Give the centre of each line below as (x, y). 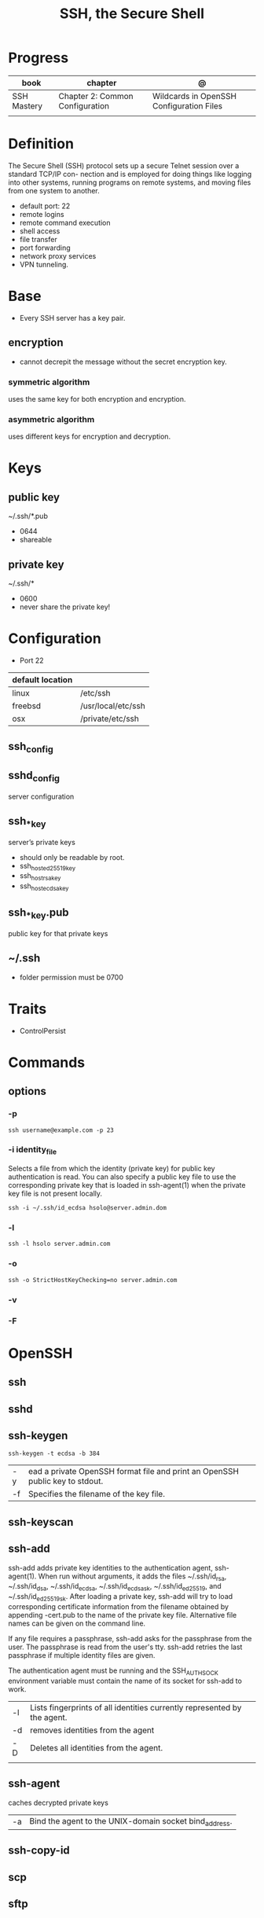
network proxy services (58, 255)
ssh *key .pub (38, 913)
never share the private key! (65, 607)
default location (42, 679)
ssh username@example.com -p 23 (61, 1130)
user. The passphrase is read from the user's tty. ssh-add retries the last (125, 1647)
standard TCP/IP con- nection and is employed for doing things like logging (130, 174)
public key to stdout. (66, 1481)
